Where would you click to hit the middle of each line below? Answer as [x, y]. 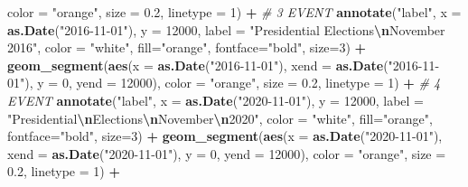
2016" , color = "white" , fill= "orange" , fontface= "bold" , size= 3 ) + [187, 47]
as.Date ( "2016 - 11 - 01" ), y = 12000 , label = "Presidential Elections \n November [226, 29]
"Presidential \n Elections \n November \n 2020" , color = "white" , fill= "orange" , [220, 118]
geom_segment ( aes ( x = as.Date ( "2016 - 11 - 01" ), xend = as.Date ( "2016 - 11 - [224, 65]
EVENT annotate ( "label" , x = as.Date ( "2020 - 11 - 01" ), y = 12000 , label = [215, 100]
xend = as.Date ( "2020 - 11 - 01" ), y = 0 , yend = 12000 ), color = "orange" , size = [227, 153]
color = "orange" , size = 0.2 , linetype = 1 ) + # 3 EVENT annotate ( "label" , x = [234, 12]
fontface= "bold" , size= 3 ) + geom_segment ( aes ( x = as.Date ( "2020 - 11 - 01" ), [225, 136]
